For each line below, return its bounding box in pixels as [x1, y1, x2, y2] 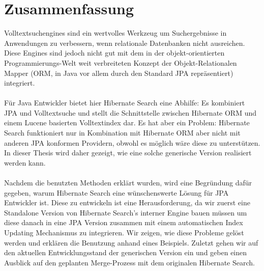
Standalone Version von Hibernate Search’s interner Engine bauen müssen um [4, 207, 247, 218]
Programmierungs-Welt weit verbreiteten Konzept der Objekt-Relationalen [4, 57, 237, 68]
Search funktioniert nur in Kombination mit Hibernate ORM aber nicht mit [4, 127, 241, 138]
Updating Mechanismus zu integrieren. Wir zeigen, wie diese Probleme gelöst [4, 227, 244, 237]
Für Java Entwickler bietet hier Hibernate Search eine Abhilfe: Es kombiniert [4, 97, 245, 108]
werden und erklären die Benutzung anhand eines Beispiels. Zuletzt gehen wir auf [4, 237, 258, 248]
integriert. [4, 77, 35, 88]
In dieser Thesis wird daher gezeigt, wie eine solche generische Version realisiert [4, 147, 252, 158]
